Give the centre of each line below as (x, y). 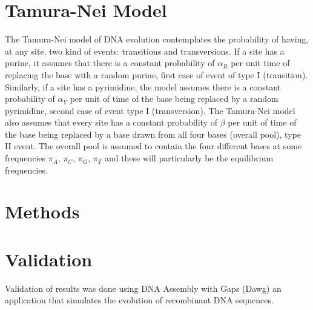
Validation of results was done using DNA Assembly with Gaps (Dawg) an (143, 288)
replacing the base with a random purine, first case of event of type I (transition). (156, 74)
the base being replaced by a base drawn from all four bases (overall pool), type (153, 134)
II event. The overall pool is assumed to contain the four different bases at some (153, 146)
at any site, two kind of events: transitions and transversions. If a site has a (145, 51)
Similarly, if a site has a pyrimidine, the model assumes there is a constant (143, 86)
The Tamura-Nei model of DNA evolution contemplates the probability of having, (157, 39)
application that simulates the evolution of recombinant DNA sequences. (139, 300)
